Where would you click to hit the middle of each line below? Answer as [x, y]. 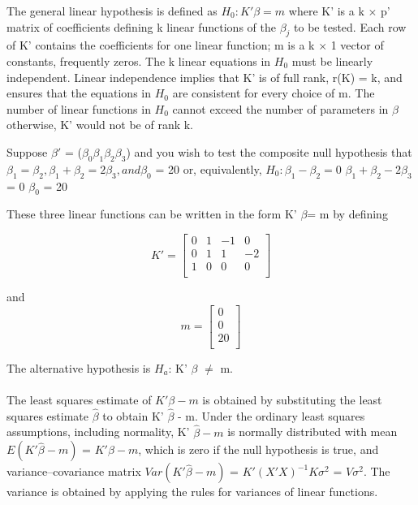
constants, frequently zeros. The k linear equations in [139, 60]
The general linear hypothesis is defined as [112, 11]
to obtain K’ [133, 415]
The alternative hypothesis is [79, 367]
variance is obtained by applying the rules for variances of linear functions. [192, 492]
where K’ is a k [326, 11]
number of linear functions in [79, 108]
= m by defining [347, 214]
